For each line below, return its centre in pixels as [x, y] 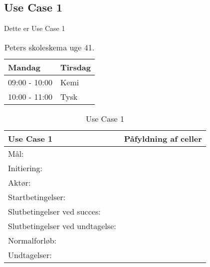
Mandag [24, 67]
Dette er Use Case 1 [35, 28]
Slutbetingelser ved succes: [54, 211]
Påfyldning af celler [163, 138]
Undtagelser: [30, 255]
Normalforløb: [32, 240]
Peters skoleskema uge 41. [49, 47]
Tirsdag [76, 67]
